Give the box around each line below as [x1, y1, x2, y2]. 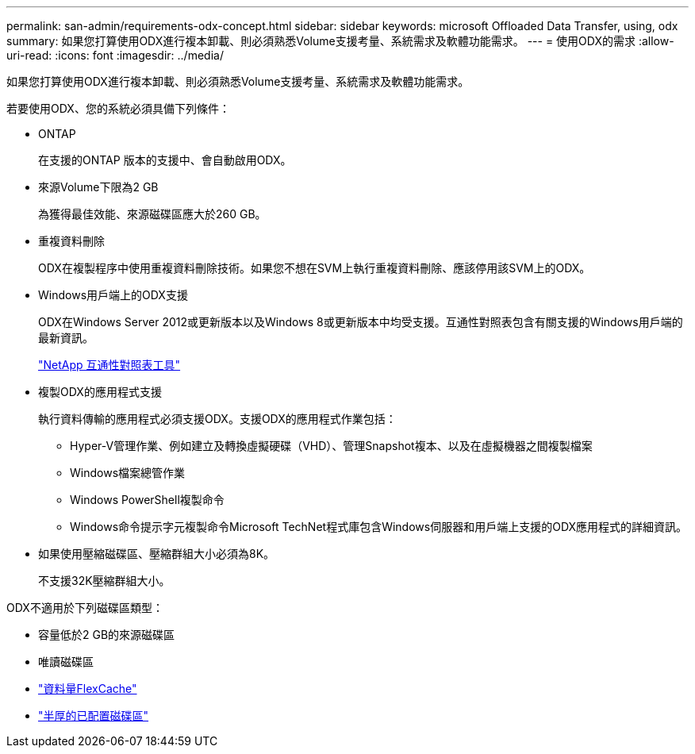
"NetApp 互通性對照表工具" [38, 358, 181, 371]
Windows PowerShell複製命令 [70, 493, 225, 506]
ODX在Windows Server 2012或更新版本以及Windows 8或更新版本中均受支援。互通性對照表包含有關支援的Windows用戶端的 [38, 315, 683, 329]
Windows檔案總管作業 [70, 466, 186, 479]
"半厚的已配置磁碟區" [38, 709, 149, 722]
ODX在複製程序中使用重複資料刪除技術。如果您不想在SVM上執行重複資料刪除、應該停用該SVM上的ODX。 [38, 261, 591, 275]
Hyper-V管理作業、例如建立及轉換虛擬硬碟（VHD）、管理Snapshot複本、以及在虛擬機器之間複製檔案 [70, 439, 593, 452]
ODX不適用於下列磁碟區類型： [6, 601, 163, 614]
